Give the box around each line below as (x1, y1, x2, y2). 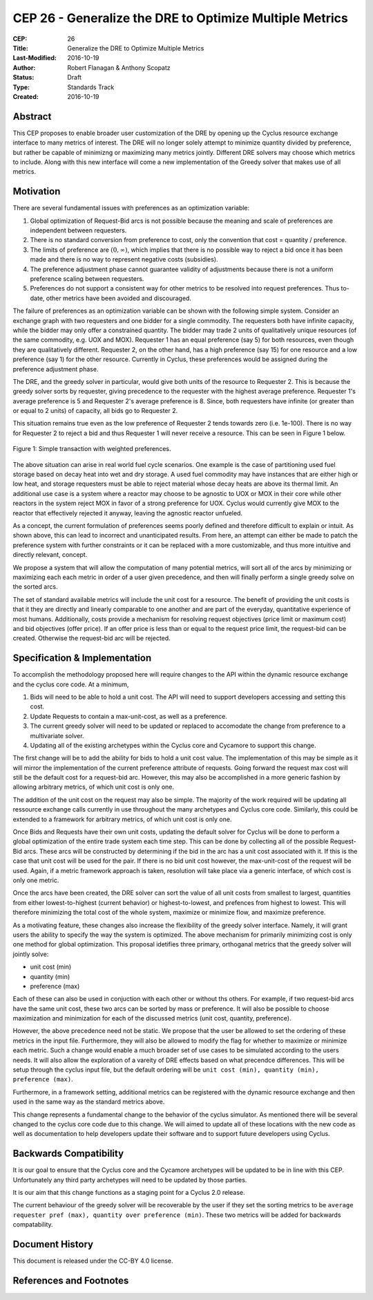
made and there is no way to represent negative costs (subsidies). (30, 255, 218, 264)
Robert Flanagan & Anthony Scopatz (67, 63, 171, 72)
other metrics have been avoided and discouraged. (46, 294, 191, 302)
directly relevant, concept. (12, 551, 88, 559)
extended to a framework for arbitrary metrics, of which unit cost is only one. (12, 815, 232, 823)
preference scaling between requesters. (30, 275, 144, 283)
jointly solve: (12, 950, 49, 958)
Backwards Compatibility (12, 1148, 124, 1160)
